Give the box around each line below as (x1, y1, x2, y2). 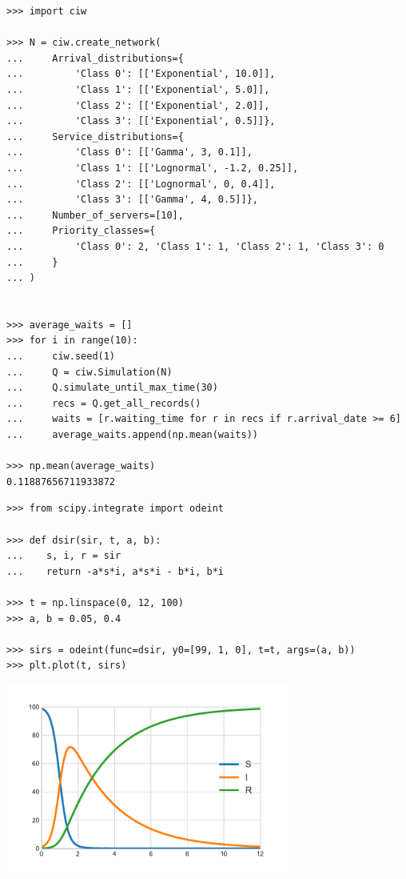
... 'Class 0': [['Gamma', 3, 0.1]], (6, 146, 253, 159)
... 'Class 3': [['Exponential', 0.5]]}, (6, 115, 276, 127)
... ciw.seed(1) (6, 351, 116, 363)
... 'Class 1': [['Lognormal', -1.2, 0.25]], (6, 162, 299, 174)
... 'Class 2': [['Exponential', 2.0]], (6, 99, 270, 111)
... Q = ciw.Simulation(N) (6, 366, 173, 378)
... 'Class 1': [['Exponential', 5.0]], (6, 83, 270, 95)
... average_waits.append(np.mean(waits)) (6, 429, 258, 441)
